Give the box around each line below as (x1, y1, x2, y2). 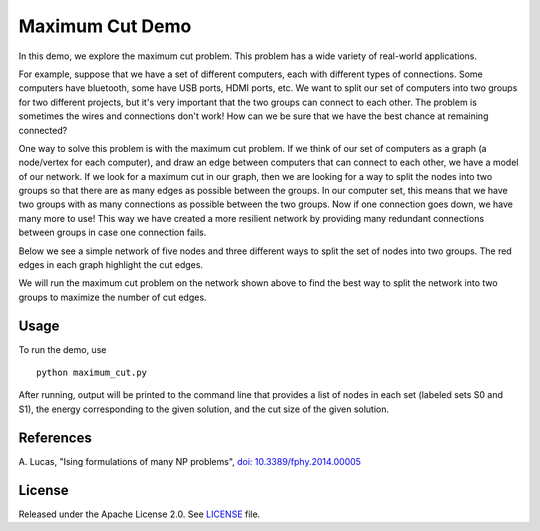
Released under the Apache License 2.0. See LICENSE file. (18, 508, 261, 520)
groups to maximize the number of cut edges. (18, 291, 207, 303)
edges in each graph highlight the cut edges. (18, 259, 204, 271)
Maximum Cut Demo (18, 15, 192, 37)
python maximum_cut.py (36, 367, 148, 379)
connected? (18, 124, 68, 136)
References (18, 429, 92, 446)
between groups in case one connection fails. (18, 226, 207, 239)
